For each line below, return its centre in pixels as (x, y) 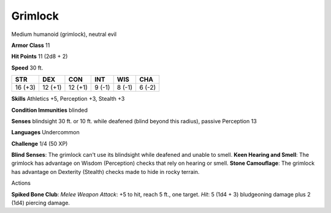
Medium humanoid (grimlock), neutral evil (64, 34)
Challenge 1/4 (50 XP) (40, 143)
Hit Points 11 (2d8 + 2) (40, 56)
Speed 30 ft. (27, 68)
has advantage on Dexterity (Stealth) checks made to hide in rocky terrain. (105, 171)
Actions (21, 183)
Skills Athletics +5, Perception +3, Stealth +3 (68, 99)
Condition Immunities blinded (50, 110)
